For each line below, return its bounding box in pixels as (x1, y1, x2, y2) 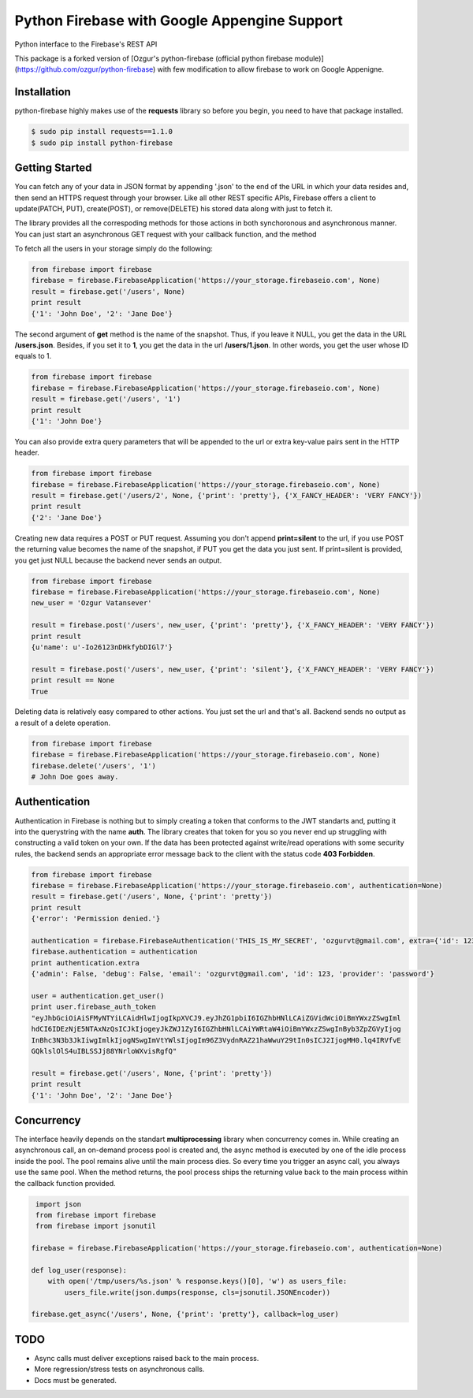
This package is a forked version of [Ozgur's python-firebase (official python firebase (14, 54, 293, 63)
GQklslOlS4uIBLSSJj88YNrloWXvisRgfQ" (31, 1047, 177, 1055)
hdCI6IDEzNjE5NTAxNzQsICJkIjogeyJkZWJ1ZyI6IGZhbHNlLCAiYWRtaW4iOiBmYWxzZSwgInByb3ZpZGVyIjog (31, 1024, 401, 1034)
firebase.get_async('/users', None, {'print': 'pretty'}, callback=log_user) (31, 1310, 339, 1319)
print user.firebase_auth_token (31, 1002, 157, 1012)
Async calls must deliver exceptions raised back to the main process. (34, 1353, 259, 1363)
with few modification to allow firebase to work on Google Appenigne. (157, 65, 384, 74)
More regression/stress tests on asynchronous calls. (34, 1364, 205, 1374)
